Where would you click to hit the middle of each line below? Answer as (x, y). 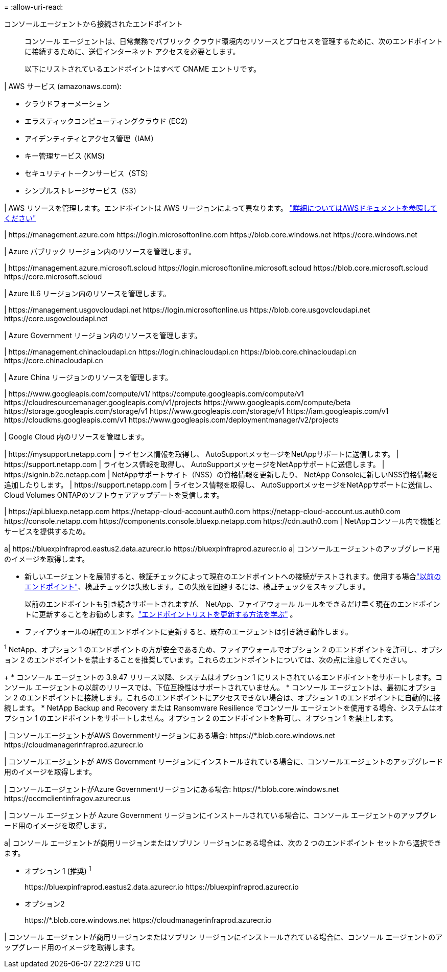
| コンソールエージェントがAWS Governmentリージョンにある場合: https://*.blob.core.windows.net (170, 735)
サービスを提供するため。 (47, 531)
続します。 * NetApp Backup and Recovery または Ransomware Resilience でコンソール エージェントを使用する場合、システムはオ (224, 708)
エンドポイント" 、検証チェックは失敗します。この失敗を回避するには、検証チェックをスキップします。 (197, 587)
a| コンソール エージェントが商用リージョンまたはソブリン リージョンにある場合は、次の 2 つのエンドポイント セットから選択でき (223, 843)
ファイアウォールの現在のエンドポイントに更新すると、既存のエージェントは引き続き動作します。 (189, 632)
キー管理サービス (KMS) (65, 156)
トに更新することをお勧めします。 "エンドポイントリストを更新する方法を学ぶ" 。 (161, 614)
